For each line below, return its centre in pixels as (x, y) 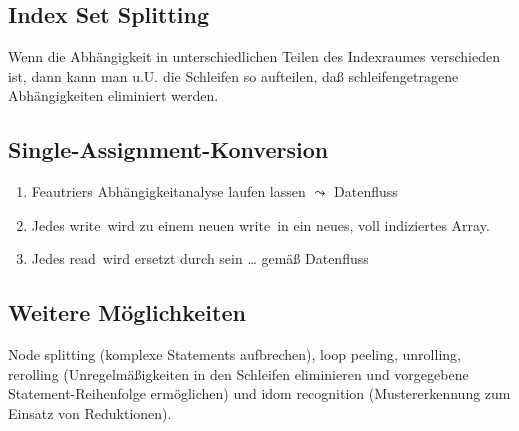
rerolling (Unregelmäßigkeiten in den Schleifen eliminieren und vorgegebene (238, 373)
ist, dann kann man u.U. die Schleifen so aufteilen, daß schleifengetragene (233, 75)
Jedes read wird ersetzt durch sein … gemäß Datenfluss (200, 258)
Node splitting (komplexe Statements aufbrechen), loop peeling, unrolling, (234, 354)
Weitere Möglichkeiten (127, 312)
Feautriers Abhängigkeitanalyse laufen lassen (168, 191)
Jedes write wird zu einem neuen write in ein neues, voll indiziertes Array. (260, 224)
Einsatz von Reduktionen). (90, 412)
